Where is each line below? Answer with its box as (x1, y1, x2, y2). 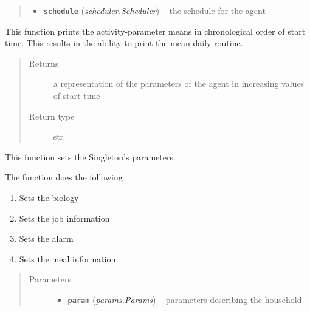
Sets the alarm (19, 232, 74, 245)
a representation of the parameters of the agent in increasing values (53, 77, 305, 90)
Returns (29, 56, 59, 69)
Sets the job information (19, 211, 110, 224)
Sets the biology (19, 191, 79, 203)
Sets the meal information (19, 252, 116, 265)
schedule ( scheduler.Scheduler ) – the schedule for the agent (43, 4, 266, 16)
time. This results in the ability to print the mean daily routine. (5, 36, 243, 49)
